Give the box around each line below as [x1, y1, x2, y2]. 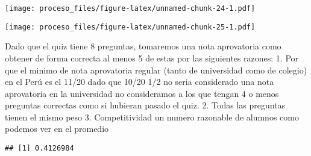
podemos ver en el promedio [5, 122, 109, 135]
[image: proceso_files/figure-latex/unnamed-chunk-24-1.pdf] [5, 4, 256, 13]
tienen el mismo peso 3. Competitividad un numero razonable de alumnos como [5, 110, 299, 123]
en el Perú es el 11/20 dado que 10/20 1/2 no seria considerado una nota [5, 75, 274, 88]
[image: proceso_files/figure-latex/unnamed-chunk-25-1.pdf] [5, 22, 256, 31]
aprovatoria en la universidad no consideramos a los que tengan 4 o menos [5, 87, 279, 99]
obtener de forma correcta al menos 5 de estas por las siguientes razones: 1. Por [5, 51, 299, 64]
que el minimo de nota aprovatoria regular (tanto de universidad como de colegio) [5, 63, 307, 76]
